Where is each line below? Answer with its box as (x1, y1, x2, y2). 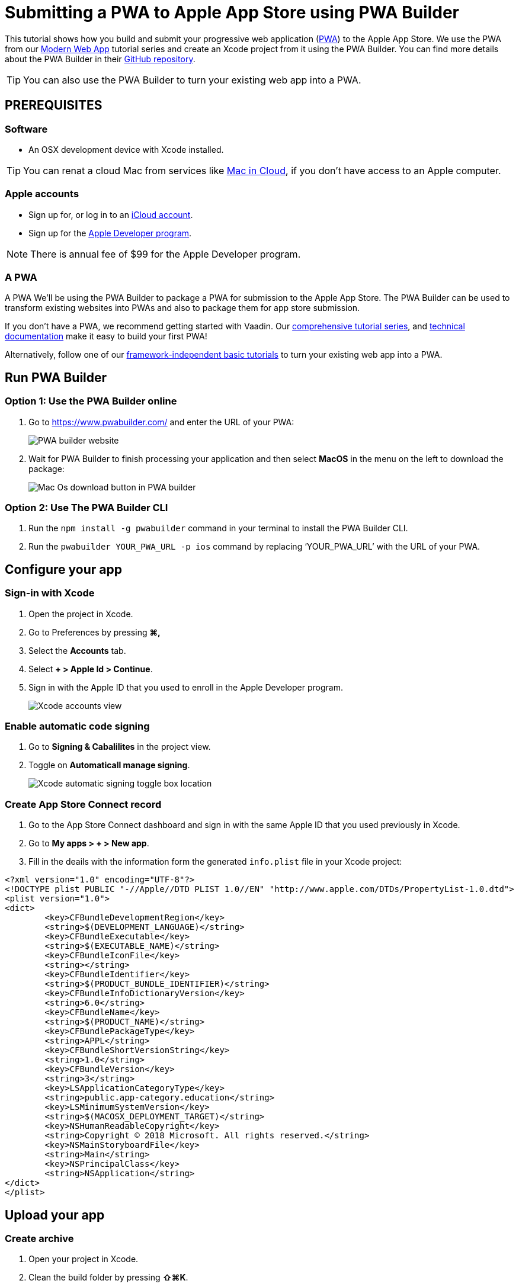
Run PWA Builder (5, 370, 107, 385)
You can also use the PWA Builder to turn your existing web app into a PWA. (23, 73, 361, 86)
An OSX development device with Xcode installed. (28, 144, 224, 155)
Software (5, 123, 48, 135)
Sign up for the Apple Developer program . (28, 227, 192, 238)
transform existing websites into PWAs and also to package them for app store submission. (5, 303, 360, 313)
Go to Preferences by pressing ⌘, (28, 627, 161, 637)
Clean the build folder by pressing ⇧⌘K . (28, 1272, 188, 1283)
